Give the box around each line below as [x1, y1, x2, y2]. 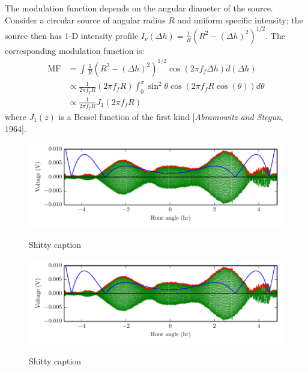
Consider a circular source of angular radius [5, 13, 166, 26]
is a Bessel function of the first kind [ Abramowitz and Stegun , [58, 110, 283, 122]
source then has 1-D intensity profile [5, 29, 139, 41]
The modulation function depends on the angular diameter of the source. [5, 2, 273, 14]
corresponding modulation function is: [5, 44, 145, 56]
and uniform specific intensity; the [177, 13, 303, 26]
